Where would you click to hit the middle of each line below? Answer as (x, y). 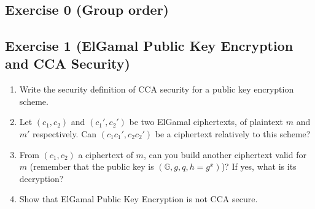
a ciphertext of (106, 154)
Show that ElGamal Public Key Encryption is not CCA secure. (138, 199)
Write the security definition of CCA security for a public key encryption (157, 89)
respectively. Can (65, 133)
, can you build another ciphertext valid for (225, 154)
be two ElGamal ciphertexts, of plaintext (206, 122)
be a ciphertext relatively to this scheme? (233, 133)
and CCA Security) (68, 63)
